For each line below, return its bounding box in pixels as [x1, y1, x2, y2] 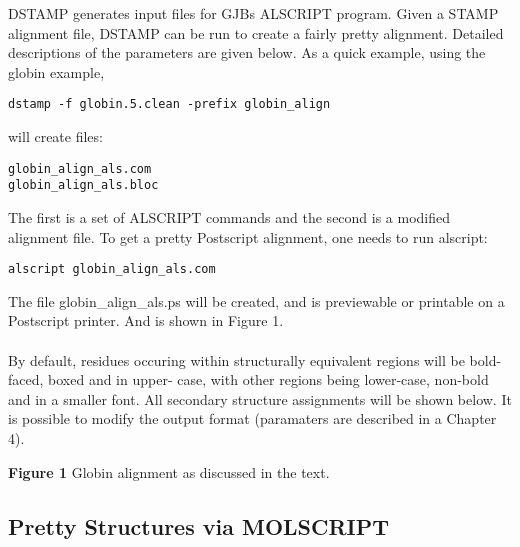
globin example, [8, 61, 105, 82]
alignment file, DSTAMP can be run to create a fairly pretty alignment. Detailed [8, 22, 504, 43]
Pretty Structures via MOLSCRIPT [8, 510, 390, 541]
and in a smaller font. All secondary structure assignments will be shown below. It [8, 388, 512, 409]
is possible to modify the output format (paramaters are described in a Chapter [8, 408, 497, 429]
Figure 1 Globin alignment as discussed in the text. [8, 461, 330, 482]
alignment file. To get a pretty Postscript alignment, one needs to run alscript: [8, 226, 488, 247]
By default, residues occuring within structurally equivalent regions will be [8, 349, 465, 370]
